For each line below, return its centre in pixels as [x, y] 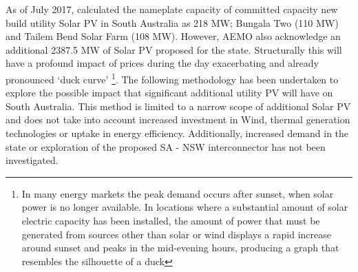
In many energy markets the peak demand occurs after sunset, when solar [178, 193]
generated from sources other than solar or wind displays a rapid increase [176, 234]
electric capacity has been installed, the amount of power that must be [171, 220]
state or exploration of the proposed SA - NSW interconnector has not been [166, 146]
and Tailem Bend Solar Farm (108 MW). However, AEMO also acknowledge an [173, 36]
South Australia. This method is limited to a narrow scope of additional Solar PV [178, 106]
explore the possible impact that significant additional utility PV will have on [169, 93]
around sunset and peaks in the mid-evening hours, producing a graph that [180, 248]
